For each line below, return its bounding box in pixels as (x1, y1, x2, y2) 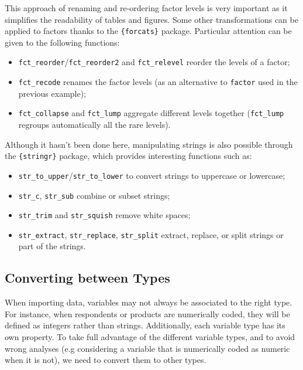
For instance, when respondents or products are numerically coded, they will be (5, 307, 290, 320)
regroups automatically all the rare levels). (18, 118, 171, 130)
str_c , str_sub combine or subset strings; (18, 189, 170, 201)
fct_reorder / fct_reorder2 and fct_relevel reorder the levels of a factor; (18, 56, 290, 68)
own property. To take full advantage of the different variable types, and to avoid (5, 331, 295, 343)
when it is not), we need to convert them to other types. (5, 354, 206, 366)
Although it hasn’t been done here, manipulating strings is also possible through (5, 138, 293, 150)
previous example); (18, 87, 87, 99)
